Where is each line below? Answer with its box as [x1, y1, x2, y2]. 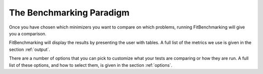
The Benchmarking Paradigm [9, 7, 130, 18]
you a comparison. [9, 30, 47, 36]
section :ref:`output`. [9, 46, 51, 52]
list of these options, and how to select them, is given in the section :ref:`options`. [9, 62, 172, 68]
